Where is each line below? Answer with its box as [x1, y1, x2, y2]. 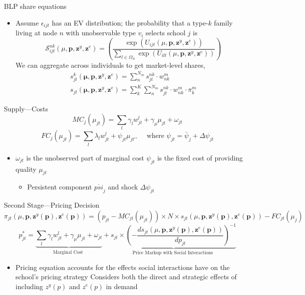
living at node [15, 27, 57, 38]
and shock [108, 182, 138, 192]
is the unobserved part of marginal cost [26, 152, 144, 162]
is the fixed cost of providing [157, 152, 243, 162]
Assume [15, 17, 39, 27]
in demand [106, 281, 138, 291]
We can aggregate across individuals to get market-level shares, [15, 59, 205, 70]
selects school [146, 27, 186, 38]
